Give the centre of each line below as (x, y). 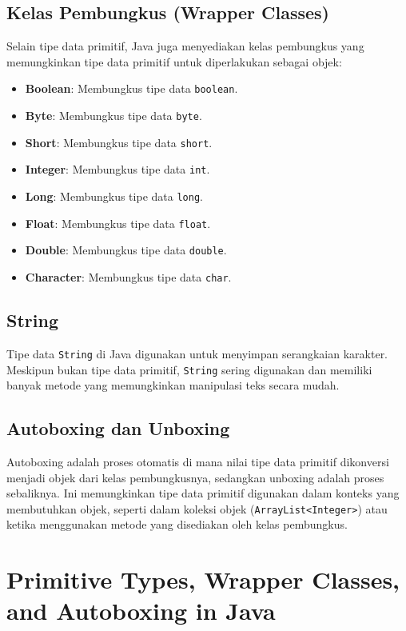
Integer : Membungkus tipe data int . (117, 169)
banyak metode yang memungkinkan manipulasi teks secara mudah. (173, 385)
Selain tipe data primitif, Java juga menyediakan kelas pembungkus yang (185, 46)
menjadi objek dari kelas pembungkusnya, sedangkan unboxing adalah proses (195, 477)
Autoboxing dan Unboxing (118, 428)
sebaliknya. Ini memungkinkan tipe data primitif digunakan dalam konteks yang (203, 493)
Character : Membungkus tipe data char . (128, 276)
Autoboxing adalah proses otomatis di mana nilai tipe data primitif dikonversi (198, 461)
